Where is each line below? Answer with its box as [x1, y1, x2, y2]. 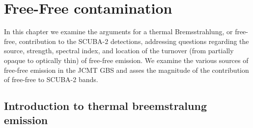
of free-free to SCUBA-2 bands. [4, 74, 98, 85]
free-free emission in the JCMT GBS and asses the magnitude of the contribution [4, 64, 249, 75]
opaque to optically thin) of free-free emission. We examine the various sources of [4, 55, 249, 65]
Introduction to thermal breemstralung [4, 98, 207, 113]
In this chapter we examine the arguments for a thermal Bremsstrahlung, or [4, 26, 233, 37]
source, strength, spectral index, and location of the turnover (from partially [4, 45, 234, 56]
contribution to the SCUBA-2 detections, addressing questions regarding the [19, 36, 249, 46]
